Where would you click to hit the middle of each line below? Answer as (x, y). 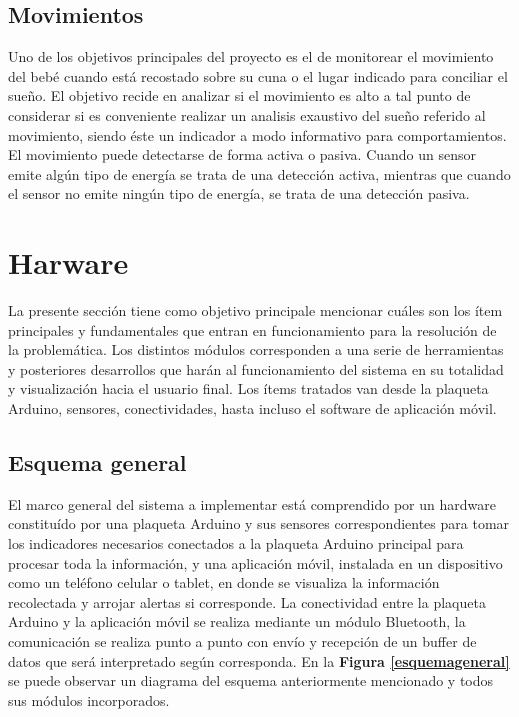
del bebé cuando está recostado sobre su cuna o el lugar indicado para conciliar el (258, 75)
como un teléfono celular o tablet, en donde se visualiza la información (224, 582)
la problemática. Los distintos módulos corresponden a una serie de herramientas (256, 349)
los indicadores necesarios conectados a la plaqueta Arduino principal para (236, 543)
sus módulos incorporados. (89, 699)
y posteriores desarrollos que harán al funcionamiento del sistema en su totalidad (256, 368)
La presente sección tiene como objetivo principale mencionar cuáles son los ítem (255, 310)
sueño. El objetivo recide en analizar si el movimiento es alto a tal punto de (239, 95)
